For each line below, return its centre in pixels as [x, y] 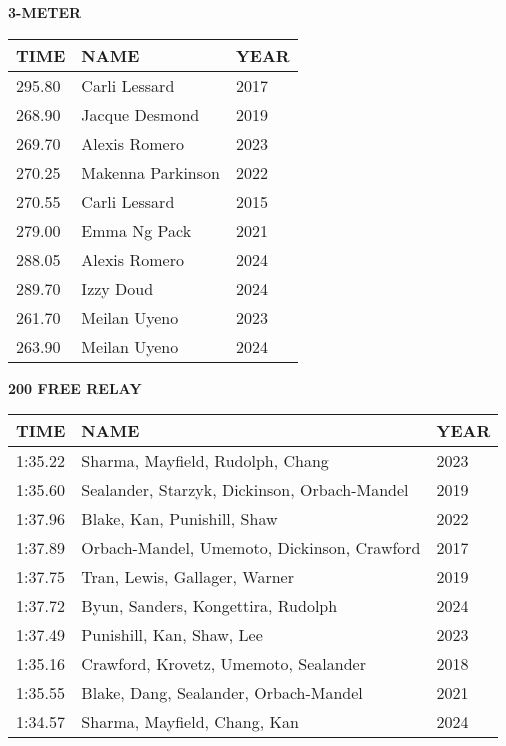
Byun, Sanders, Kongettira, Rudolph [209, 606]
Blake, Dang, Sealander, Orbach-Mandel [222, 693]
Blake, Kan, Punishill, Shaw [179, 519]
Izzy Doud [117, 288]
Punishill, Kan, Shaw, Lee [172, 635]
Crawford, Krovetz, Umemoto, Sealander [223, 664]
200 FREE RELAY [75, 387]
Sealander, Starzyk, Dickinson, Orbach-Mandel [245, 490]
